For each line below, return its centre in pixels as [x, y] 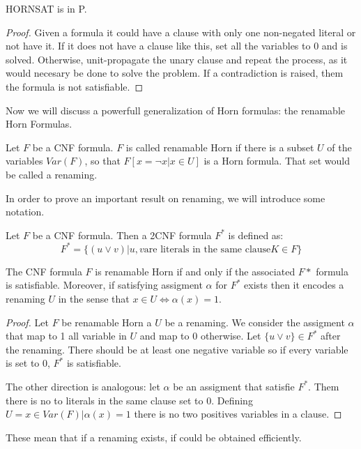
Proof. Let [27, 322]
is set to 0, [28, 363]
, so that [102, 161]
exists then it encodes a [294, 285]
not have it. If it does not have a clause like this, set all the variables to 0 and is [177, 46]
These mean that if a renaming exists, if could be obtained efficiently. [154, 437]
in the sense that [94, 298]
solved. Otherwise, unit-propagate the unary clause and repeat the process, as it [177, 59]
